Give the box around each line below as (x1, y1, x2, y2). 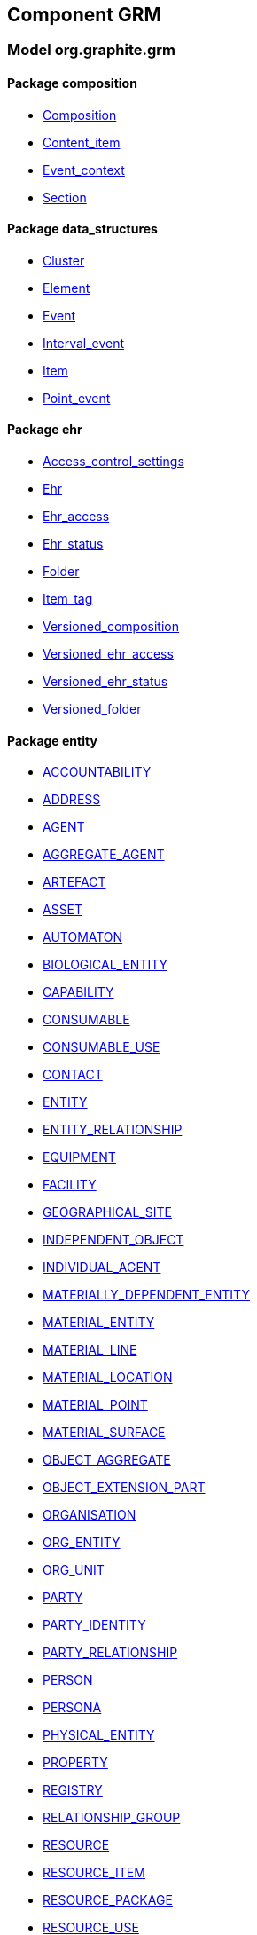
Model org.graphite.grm (7, 41, 176, 59)
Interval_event (43, 335, 125, 351)
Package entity (7, 732, 97, 748)
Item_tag (43, 591, 93, 607)
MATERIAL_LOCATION (43, 1370, 173, 1386)
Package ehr (7, 422, 82, 438)
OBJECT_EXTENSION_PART (43, 1480, 206, 1496)
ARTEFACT (43, 874, 106, 890)
